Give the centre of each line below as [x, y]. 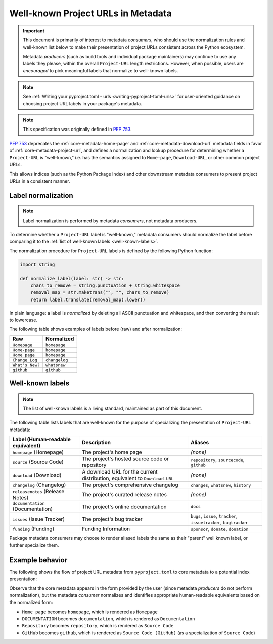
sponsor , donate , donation [219, 529]
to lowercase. [24, 320]
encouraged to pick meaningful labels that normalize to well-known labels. [101, 70]
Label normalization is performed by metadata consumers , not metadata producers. [110, 221]
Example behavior [38, 560]
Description [96, 443]
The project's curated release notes [124, 495]
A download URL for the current [120, 472]
